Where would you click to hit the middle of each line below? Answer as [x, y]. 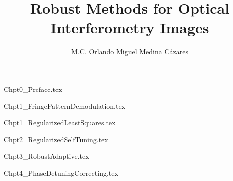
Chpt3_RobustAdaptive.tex [47, 156]
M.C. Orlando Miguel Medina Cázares [130, 51]
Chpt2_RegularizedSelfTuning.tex [56, 139]
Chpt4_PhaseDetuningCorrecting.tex [61, 172]
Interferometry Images [130, 28]
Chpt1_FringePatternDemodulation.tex [65, 106]
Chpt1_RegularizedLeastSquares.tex [60, 123]
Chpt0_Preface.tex [33, 89]
